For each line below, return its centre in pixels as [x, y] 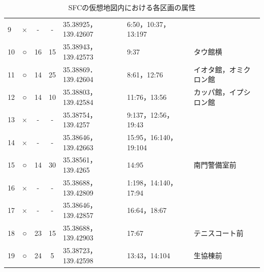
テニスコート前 [219, 233]
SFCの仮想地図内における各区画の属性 [132, 7]
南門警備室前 [215, 165]
